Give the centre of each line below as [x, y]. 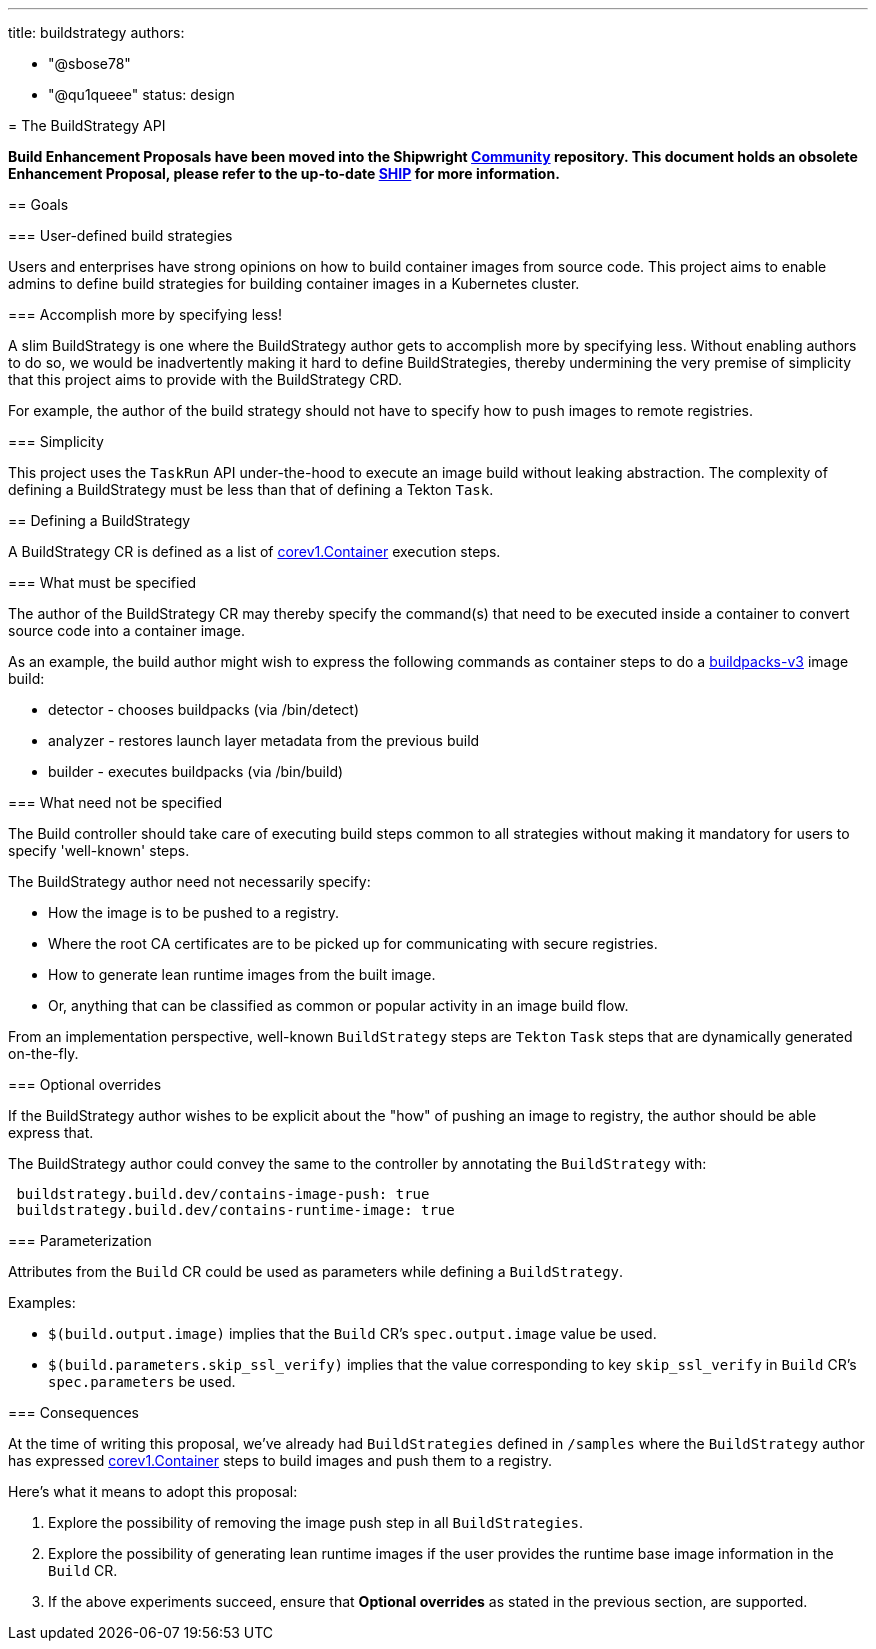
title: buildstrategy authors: [96, 32]
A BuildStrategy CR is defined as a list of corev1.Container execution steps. [254, 551]
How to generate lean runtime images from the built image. [242, 974]
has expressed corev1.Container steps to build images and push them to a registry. [280, 1460]
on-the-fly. [43, 1053]
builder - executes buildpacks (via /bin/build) [196, 771]
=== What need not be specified [115, 802]
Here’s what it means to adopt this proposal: [153, 1491]
